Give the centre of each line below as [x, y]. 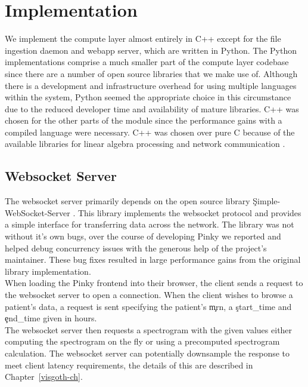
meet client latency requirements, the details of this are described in [129, 365]
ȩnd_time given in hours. [51, 318]
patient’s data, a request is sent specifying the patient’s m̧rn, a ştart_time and [148, 306]
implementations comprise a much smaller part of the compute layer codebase [147, 62]
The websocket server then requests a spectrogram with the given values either [149, 329]
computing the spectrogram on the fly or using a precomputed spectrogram [142, 341]
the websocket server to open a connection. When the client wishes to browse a [149, 295]
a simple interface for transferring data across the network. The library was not [150, 224]
